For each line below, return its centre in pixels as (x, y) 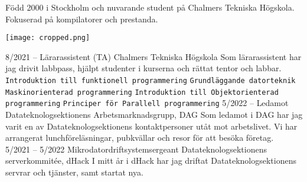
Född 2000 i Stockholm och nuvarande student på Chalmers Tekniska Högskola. (150, 7)
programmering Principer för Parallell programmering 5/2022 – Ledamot (147, 103)
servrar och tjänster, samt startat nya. (74, 172)
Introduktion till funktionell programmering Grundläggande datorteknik (151, 81)
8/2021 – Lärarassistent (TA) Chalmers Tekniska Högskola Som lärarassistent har (153, 56)
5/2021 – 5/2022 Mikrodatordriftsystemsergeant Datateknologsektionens (136, 149)
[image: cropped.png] (48, 38)
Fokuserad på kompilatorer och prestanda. (82, 19)
